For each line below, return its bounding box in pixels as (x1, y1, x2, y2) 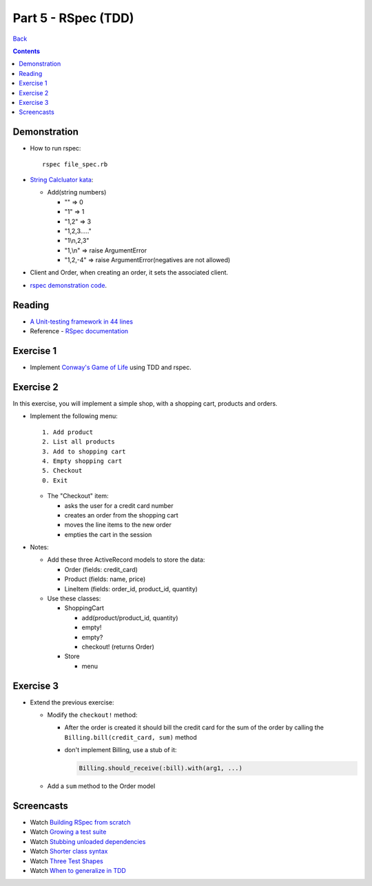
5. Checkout (42, 466, 83, 475)
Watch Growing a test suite (30, 828, 107, 836)
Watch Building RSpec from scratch (30, 818, 131, 827)
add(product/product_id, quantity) (81, 613, 178, 622)
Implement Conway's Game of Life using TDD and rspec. (30, 363, 192, 372)
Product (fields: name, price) (64, 575, 146, 583)
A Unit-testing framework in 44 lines (30, 317, 134, 326)
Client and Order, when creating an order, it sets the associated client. (30, 268, 229, 277)
